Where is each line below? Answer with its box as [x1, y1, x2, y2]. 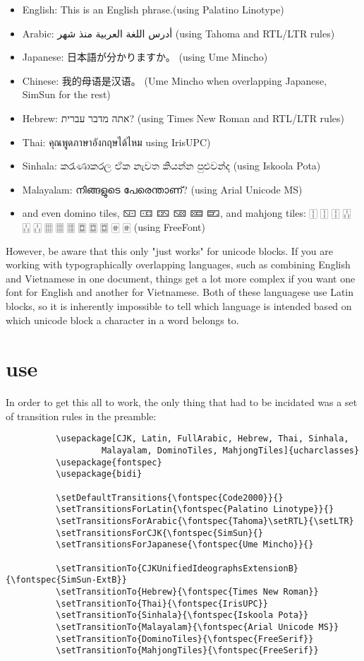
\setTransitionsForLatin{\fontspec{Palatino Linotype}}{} [56, 504, 334, 515]
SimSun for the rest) [22, 87, 111, 102]
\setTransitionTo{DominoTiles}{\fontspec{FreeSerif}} [56, 633, 314, 644]
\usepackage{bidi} [56, 469, 142, 480]
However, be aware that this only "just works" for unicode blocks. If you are [6, 243, 334, 258]
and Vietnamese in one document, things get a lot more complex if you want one [6, 270, 356, 285]
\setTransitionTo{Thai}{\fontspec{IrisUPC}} [56, 598, 269, 609]
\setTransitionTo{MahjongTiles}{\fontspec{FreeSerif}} [56, 645, 319, 656]
